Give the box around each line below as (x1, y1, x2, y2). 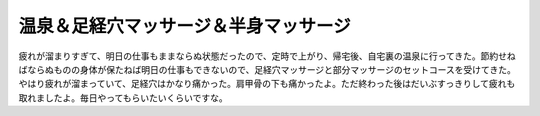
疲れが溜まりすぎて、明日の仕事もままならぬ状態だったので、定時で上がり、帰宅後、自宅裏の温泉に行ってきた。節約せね (18, 50, 517, 62)
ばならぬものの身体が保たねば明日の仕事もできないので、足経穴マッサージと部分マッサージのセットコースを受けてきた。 (18, 63, 517, 75)
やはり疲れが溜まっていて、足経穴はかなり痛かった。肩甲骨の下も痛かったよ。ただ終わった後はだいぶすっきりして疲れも (18, 78, 516, 90)
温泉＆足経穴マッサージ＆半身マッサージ (18, 15, 351, 37)
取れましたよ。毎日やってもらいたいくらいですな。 (18, 91, 229, 104)
